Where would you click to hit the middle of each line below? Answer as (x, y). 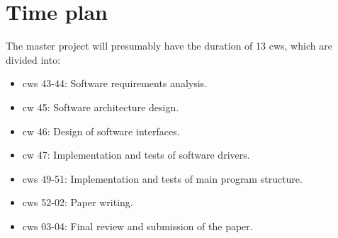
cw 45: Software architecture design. (101, 107)
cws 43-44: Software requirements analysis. (114, 83)
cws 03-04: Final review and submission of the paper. (137, 226)
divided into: (33, 59)
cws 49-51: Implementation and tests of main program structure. (162, 178)
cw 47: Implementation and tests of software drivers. (136, 155)
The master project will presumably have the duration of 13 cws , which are (169, 46)
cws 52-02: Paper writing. (78, 202)
